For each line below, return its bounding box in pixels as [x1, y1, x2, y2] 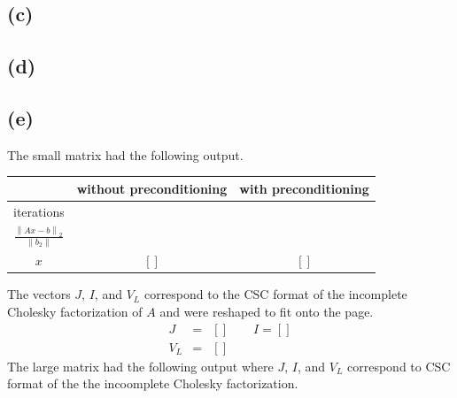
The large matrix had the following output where [7, 356, 274, 375]
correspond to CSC [347, 356, 451, 375]
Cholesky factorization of [7, 302, 143, 321]
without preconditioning [76, 179, 228, 197]
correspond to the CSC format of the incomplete [143, 285, 407, 303]
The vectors [7, 285, 71, 303]
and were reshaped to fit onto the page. [159, 302, 374, 321]
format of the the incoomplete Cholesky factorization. [7, 374, 298, 393]
